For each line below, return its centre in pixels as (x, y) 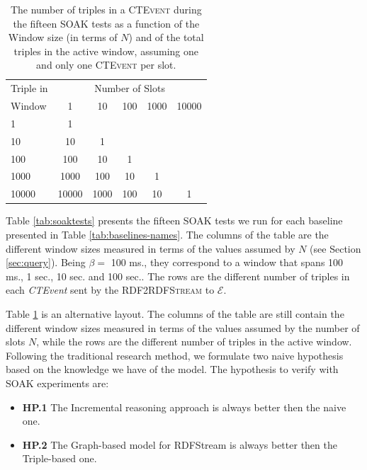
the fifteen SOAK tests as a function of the (106, 23)
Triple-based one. (60, 458)
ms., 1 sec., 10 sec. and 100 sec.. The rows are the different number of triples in (178, 276)
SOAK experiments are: (57, 383)
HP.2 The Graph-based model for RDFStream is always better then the (180, 444)
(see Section (335, 248)
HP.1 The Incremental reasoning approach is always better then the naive (184, 407)
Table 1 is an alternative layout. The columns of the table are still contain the (175, 313)
